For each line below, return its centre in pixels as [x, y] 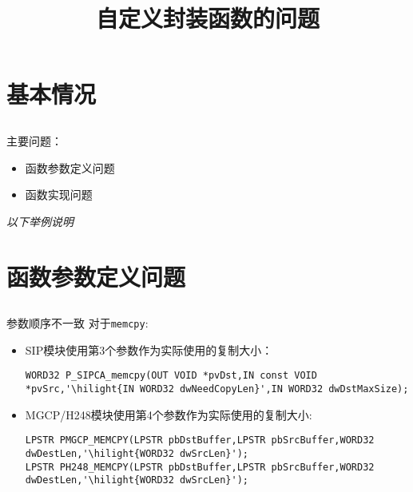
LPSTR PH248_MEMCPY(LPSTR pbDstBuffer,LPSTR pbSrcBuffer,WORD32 [200, 467]
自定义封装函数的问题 [207, 18]
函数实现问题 [59, 194]
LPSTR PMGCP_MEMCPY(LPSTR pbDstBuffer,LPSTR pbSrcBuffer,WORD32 [200, 440]
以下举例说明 [40, 221]
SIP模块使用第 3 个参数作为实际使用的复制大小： [149, 349]
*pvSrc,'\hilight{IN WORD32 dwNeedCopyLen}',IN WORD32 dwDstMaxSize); [217, 389]
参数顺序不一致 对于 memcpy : [77, 323]
